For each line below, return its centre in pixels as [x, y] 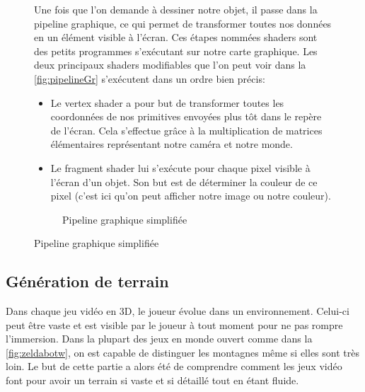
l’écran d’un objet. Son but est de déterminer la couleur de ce [184, 181]
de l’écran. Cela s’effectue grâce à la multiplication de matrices [186, 130]
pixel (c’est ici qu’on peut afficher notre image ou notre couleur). [191, 196]
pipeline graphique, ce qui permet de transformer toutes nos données [183, 23]
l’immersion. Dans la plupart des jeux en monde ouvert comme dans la [159, 339]
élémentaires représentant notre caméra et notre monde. [172, 144]
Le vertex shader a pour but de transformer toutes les [167, 102]
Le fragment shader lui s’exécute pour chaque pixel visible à [180, 167]
